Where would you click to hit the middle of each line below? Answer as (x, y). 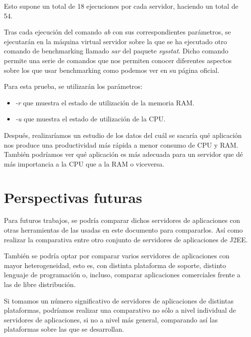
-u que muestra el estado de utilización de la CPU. (90, 119)
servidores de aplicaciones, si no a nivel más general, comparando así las (111, 319)
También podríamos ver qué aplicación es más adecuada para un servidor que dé (124, 154)
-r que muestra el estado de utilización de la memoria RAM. (105, 102)
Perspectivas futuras (73, 197)
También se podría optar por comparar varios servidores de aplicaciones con (117, 256)
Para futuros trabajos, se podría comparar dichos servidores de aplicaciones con (122, 220)
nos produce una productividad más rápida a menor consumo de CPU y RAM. (121, 144)
